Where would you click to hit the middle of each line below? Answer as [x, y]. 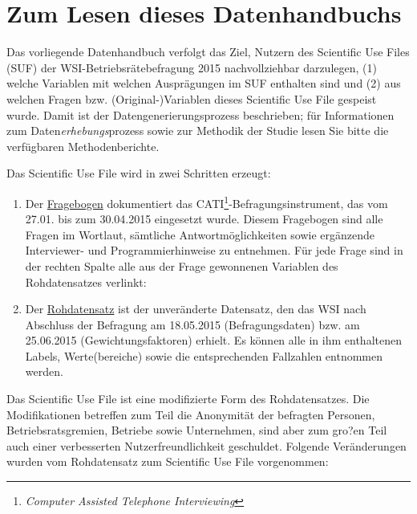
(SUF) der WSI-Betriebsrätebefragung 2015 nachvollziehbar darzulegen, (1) [192, 67]
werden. [44, 371]
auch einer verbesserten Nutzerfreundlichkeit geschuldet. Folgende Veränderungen [206, 445]
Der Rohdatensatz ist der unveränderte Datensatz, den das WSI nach [196, 309]
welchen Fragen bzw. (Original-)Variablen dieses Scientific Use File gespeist [192, 98]
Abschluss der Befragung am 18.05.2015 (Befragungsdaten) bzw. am [192, 324]
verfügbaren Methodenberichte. [83, 146]
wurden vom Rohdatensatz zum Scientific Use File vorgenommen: [168, 461]
